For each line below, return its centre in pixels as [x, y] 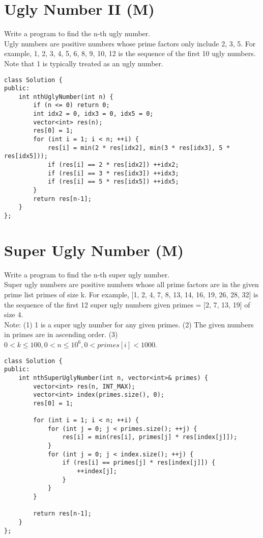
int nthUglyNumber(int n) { [66, 97]
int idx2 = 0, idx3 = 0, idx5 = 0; [93, 114]
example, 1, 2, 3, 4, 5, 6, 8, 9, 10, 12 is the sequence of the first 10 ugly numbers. [130, 53]
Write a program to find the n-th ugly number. [77, 33]
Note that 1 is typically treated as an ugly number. [84, 63]
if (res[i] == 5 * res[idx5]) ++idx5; [113, 182]
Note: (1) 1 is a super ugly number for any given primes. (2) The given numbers [129, 324]
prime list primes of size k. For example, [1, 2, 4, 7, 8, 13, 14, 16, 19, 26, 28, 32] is [131, 294]
